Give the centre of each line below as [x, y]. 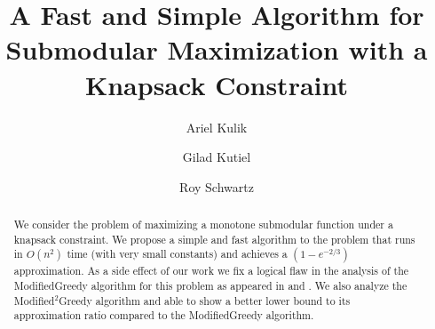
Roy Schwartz [217, 186]
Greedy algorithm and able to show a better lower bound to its [205, 300]
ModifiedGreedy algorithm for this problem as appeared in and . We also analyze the [210, 286]
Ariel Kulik [217, 127]
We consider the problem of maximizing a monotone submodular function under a [203, 225]
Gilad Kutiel [217, 157]
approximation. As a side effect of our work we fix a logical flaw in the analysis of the [211, 271]
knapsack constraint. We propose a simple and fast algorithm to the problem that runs [214, 239]
